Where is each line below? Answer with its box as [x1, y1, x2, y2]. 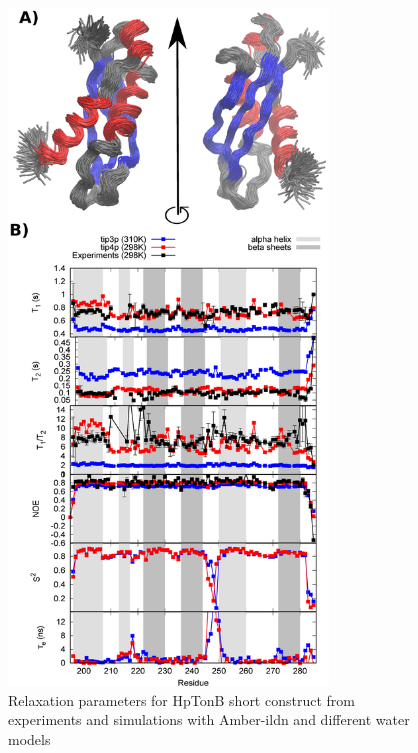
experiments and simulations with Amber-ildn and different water [8, 709, 410, 730]
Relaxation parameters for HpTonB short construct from [8, 689, 355, 710]
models [8, 729, 51, 750]
